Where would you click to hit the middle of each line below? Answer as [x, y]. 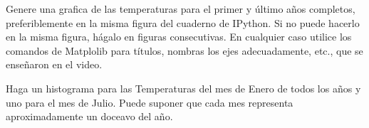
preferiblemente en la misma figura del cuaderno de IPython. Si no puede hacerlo [183, 22]
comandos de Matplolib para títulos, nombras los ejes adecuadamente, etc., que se [184, 50]
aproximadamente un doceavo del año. [89, 116]
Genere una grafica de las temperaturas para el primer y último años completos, [181, 9]
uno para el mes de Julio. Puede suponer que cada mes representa [150, 102]
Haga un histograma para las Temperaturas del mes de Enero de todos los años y [183, 88]
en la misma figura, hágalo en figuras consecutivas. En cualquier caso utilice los [179, 37]
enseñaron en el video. [54, 64]
